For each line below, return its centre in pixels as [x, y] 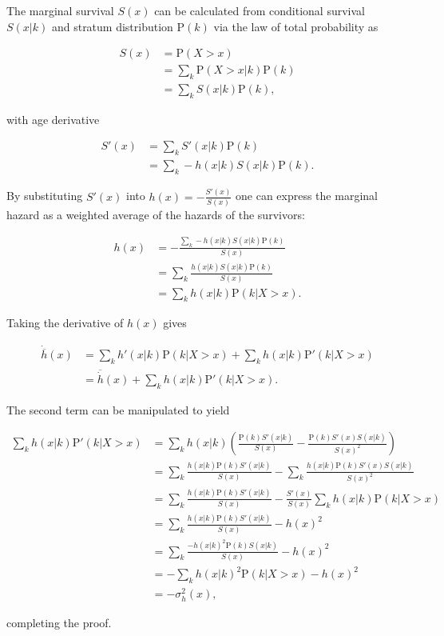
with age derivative [53, 119]
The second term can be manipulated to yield [118, 409]
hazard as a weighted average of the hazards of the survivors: [156, 214]
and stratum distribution [112, 26]
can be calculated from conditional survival [260, 10]
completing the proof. [59, 622]
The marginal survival [60, 10]
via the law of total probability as [296, 26]
